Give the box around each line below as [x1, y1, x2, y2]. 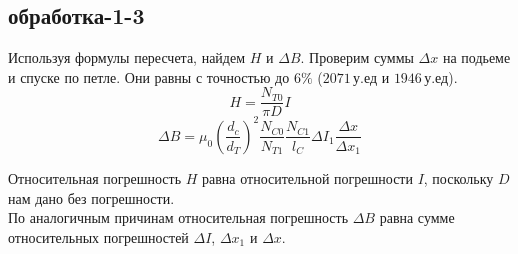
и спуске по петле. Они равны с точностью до [8, 66, 290, 87]
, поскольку [423, 167, 494, 188]
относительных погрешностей [8, 226, 189, 247]
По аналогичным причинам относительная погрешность [8, 207, 349, 228]
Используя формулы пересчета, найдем [8, 47, 246, 68]
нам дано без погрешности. [8, 187, 175, 208]
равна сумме [379, 207, 455, 228]
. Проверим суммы [300, 47, 414, 68]
